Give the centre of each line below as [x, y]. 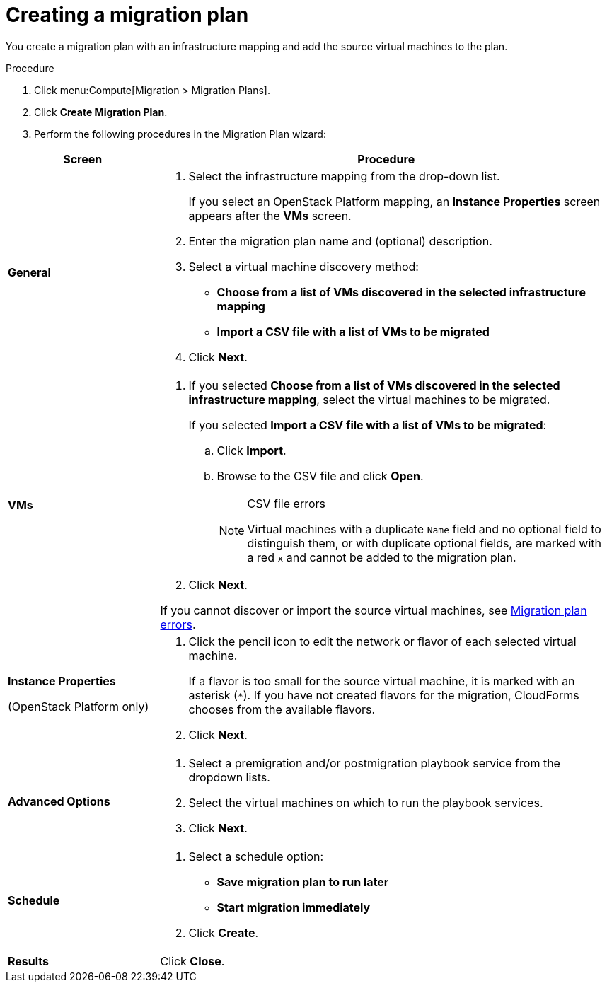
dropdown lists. [229, 777]
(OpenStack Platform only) [79, 706]
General [29, 272]
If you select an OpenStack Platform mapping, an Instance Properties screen [394, 201]
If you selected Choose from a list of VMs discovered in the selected [374, 385]
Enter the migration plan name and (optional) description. [340, 241]
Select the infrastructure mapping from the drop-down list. [344, 176]
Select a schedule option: [256, 856]
